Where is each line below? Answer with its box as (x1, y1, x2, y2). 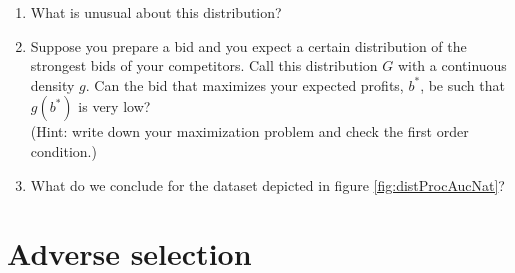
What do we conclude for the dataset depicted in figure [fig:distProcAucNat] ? (30, 174, 505, 195)
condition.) (30, 140, 97, 161)
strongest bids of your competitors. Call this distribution (30, 55, 378, 76)
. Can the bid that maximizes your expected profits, (85, 74, 404, 95)
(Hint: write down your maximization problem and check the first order (30, 121, 469, 142)
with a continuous (397, 55, 507, 76)
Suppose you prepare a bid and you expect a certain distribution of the (30, 35, 467, 56)
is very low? (78, 96, 151, 117)
